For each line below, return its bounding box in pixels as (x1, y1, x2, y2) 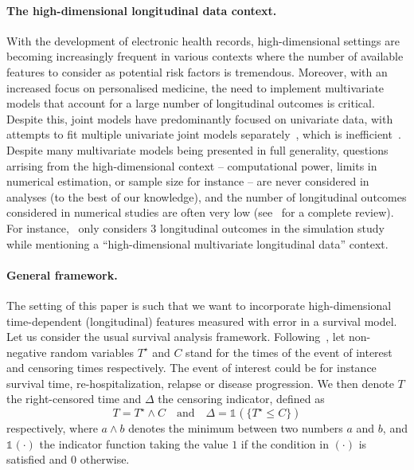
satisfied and (6, 451, 68, 468)
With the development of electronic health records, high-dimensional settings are (6, 32, 400, 49)
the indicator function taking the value (39, 435, 228, 452)
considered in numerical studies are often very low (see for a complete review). (6, 204, 394, 221)
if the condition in (240, 435, 329, 452)
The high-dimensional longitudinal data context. (6, 2, 277, 18)
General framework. (6, 266, 118, 283)
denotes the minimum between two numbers (128, 420, 343, 437)
